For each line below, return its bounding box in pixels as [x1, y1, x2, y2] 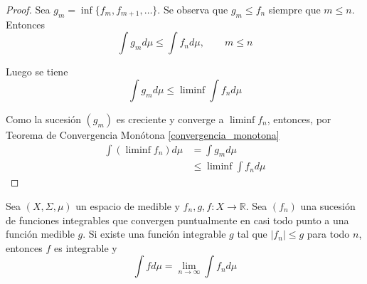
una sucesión [300, 199, 356, 214]
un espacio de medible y [75, 199, 180, 214]
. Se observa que [157, 2, 228, 16]
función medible [6, 226, 75, 241]
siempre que [268, 2, 321, 16]
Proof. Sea [6, 2, 50, 16]
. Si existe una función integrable [83, 226, 226, 241]
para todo [307, 226, 350, 241]
